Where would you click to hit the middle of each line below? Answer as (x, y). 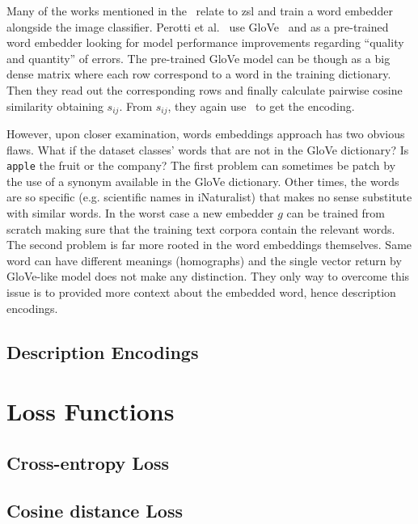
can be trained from (336, 213)
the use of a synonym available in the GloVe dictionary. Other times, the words (203, 181)
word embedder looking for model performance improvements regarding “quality (205, 42)
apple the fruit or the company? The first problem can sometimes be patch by (201, 165)
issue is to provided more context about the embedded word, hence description (201, 292)
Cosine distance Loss (95, 510)
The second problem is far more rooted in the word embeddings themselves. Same (209, 245)
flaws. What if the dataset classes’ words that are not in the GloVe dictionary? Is (208, 149)
